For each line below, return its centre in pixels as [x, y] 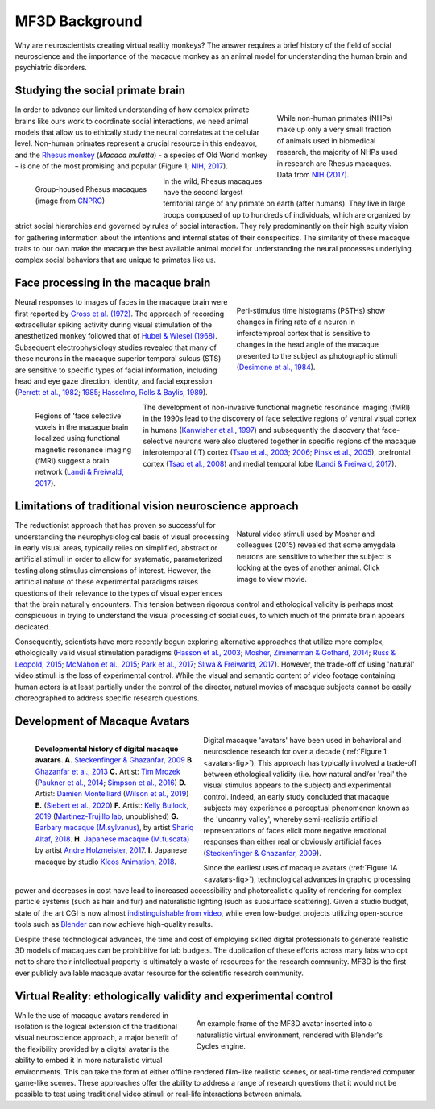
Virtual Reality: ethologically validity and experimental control [174, 996]
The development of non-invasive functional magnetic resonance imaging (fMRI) [277, 407]
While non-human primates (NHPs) [335, 118]
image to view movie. [272, 579]
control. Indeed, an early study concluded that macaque [296, 796]
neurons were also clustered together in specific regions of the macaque [295, 441]
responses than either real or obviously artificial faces [292, 841]
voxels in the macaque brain [82, 426]
